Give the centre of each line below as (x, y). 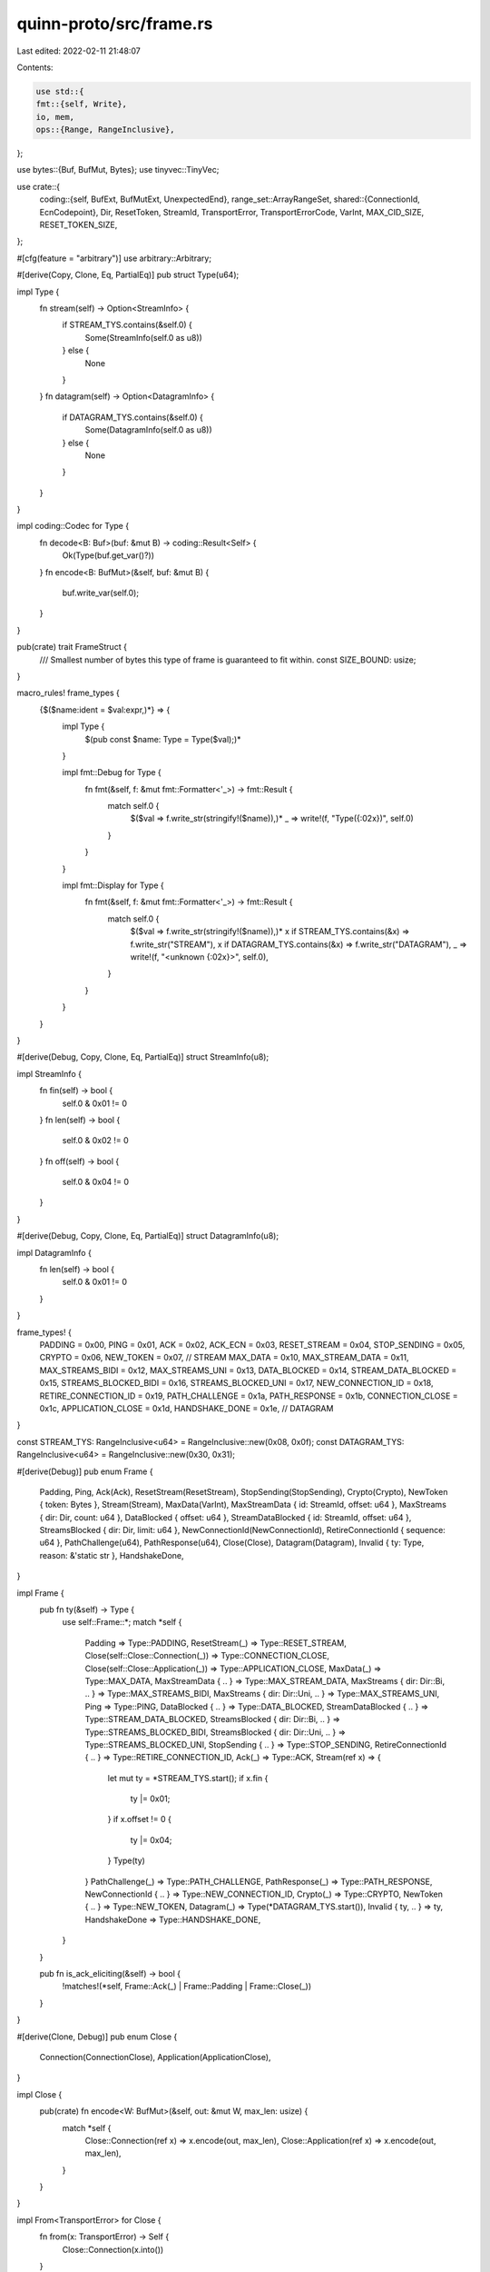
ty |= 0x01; (150, 1799)
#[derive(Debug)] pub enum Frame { (85, 1471)
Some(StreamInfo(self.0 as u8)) (144, 337)
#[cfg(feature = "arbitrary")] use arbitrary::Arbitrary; (114, 258)
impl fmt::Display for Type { (113, 885)
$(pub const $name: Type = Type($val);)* (163, 739)
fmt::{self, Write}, (81, 104)
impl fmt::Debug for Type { (112, 772)
